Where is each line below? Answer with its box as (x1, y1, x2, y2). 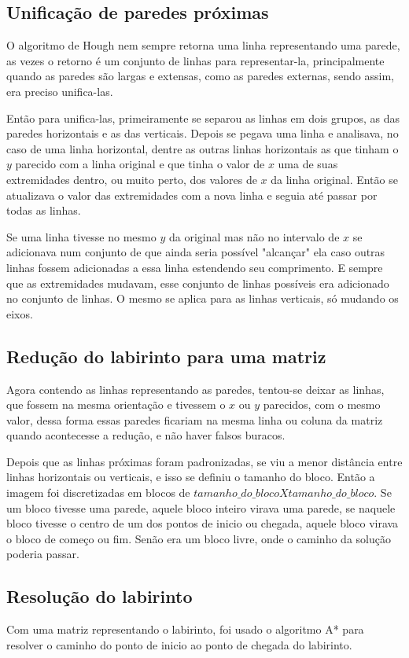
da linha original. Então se (271, 171, 398, 187)
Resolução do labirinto (6, 584, 193, 608)
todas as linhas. (6, 202, 81, 219)
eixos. (6, 305, 33, 322)
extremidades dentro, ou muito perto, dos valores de (6, 171, 257, 187)
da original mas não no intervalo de (168, 228, 340, 244)
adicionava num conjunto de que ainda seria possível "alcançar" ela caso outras (6, 244, 385, 260)
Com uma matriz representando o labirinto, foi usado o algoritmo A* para (6, 621, 364, 638)
